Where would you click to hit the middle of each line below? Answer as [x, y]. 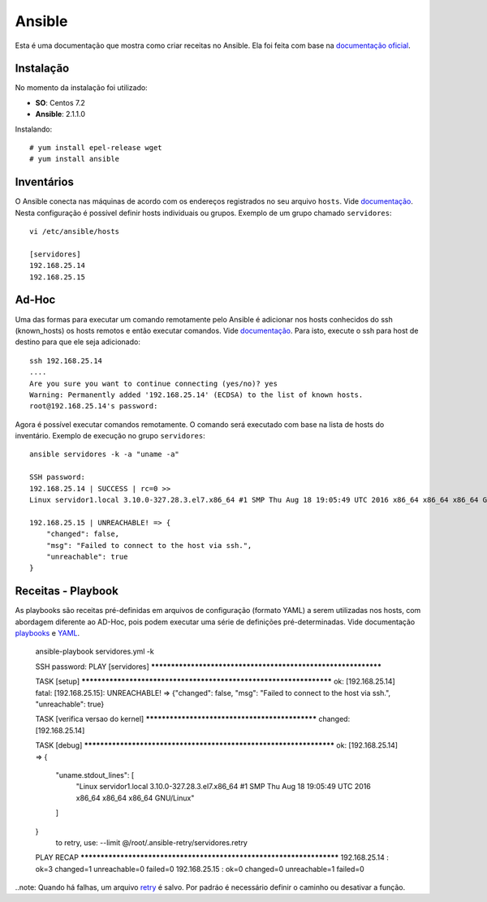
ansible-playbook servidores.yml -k [95, 652]
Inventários [45, 182]
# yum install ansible [75, 159]
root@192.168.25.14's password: [94, 406]
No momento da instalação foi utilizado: [81, 88]
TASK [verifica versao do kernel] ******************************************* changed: [193, 719]
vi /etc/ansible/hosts [75, 232]
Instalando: [34, 129]
